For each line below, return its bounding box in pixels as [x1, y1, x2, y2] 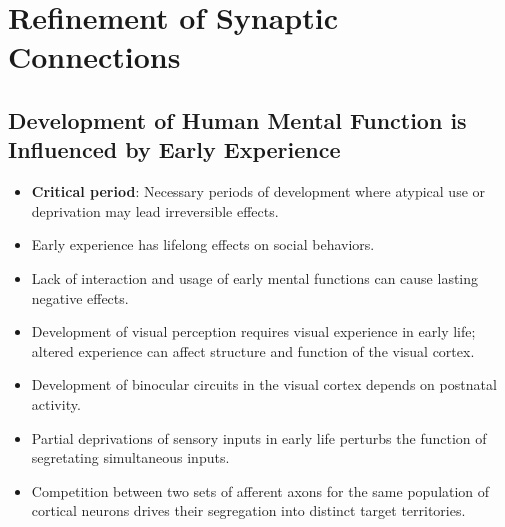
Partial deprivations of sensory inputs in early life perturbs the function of [31, 427, 487, 448]
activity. [31, 393, 81, 414]
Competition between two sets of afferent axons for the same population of [31, 480, 490, 501]
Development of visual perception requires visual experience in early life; [31, 321, 476, 342]
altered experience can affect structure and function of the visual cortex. [31, 340, 475, 361]
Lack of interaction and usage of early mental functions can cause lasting [31, 267, 479, 288]
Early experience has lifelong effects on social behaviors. [31, 234, 375, 255]
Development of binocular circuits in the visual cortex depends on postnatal [31, 374, 497, 395]
